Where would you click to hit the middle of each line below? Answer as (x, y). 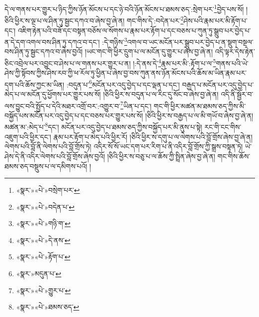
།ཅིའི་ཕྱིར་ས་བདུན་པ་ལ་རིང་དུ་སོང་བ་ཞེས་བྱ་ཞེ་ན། (161, 94)
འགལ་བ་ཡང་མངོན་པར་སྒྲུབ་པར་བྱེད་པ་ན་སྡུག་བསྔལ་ (190, 41)
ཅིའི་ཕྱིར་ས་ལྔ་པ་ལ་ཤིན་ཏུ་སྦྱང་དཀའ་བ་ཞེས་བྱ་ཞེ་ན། (65, 20)
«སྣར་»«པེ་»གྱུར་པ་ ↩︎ (43, 290)
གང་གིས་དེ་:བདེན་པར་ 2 (155, 20)
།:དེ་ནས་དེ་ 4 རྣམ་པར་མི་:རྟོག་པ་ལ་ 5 (174, 62)
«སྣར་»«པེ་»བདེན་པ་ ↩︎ (45, 206)
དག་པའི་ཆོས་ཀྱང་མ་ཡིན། (35, 84)
